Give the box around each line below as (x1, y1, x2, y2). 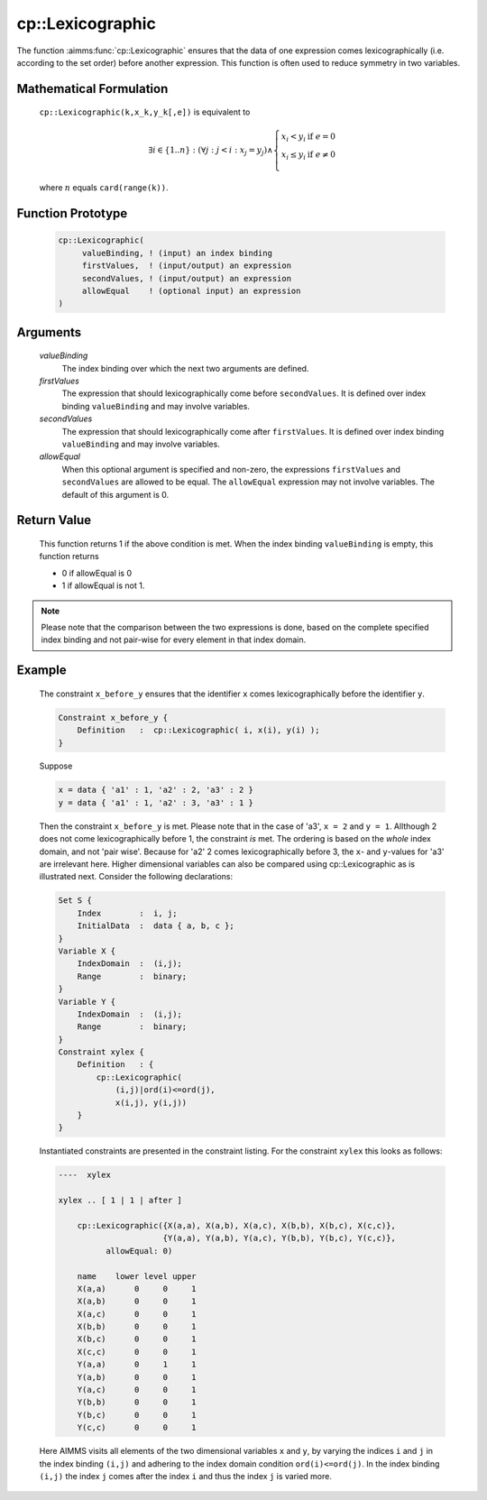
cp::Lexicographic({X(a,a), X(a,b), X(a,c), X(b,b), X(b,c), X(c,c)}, (77, 1220, 397, 1230)
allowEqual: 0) (105, 1246, 173, 1256)
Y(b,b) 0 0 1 (77, 1397, 198, 1407)
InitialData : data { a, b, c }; (77, 921, 234, 931)
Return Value (16, 512, 92, 528)
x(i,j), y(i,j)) (115, 1097, 188, 1108)
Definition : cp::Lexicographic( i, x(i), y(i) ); (77, 725, 320, 735)
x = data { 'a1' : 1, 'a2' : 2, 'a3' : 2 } (58, 785, 254, 796)
